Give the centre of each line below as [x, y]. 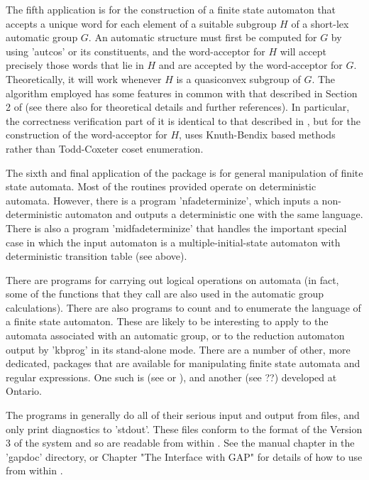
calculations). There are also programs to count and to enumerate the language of [183, 307]
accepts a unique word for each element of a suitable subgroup [141, 23]
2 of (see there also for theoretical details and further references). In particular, [178, 107]
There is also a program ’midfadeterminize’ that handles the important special [176, 228]
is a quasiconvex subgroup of [238, 78]
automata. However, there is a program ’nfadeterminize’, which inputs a [162, 200]
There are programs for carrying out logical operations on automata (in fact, [172, 279]
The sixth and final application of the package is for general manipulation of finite [184, 172]
